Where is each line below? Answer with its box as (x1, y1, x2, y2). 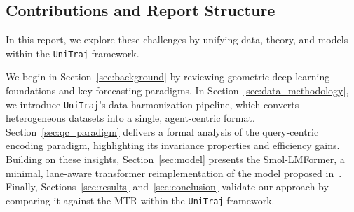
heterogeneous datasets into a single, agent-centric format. (6, 111, 255, 125)
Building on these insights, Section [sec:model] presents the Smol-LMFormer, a (6, 152, 345, 167)
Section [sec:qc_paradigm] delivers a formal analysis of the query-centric (6, 124, 319, 139)
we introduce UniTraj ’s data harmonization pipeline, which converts (6, 97, 299, 111)
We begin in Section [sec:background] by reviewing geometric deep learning (6, 69, 330, 84)
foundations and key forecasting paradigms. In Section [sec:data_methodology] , (6, 83, 349, 98)
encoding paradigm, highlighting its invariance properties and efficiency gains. (6, 138, 340, 153)
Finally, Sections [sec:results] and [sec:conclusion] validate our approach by (6, 179, 329, 194)
